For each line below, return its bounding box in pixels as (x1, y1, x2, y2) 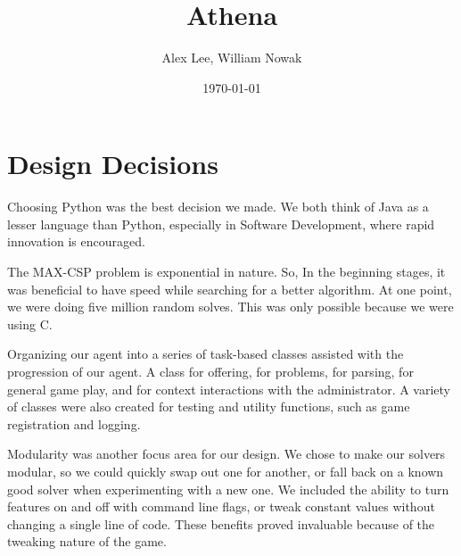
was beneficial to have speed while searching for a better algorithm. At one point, (7, 279, 452, 298)
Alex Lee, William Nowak (161, 48, 302, 67)
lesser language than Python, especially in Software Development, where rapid (7, 214, 435, 233)
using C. (7, 314, 53, 333)
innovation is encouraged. (7, 232, 145, 251)
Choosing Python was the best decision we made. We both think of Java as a (7, 197, 429, 216)
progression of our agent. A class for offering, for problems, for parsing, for (7, 362, 414, 380)
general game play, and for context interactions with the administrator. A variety (7, 379, 451, 398)
